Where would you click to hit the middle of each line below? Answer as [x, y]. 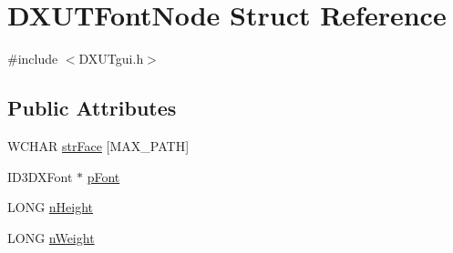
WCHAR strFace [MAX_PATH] [98, 145]
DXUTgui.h [111, 59]
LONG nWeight [51, 237]
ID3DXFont [40, 176]
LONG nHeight [51, 207]
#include [33, 59]
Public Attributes [92, 108]
